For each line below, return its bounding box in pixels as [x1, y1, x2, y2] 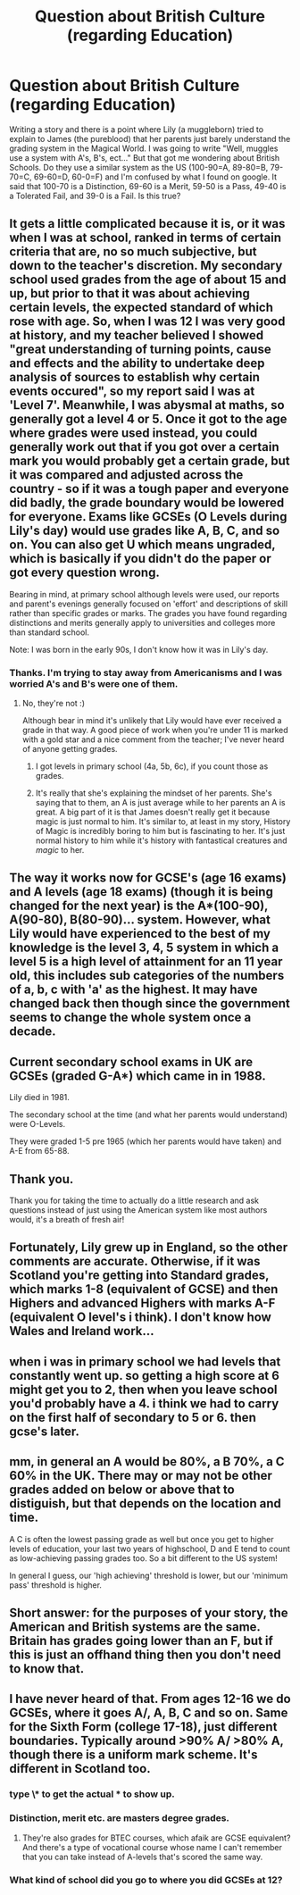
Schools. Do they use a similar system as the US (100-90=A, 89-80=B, [9, 162, 269, 172]
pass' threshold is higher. [9, 1579, 103, 1590]
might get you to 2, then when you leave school [9, 1382, 279, 1397]
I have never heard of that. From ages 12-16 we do [9, 1691, 292, 1707]
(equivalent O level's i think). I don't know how [9, 1310, 272, 1325]
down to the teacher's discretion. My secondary [9, 258, 283, 273]
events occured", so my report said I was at [9, 384, 255, 399]
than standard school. [9, 627, 89, 638]
